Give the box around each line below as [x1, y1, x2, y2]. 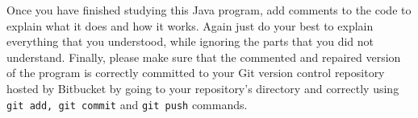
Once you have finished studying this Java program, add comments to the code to [6, 2, 412, 18]
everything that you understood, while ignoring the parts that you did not [6, 33, 374, 50]
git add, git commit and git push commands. [6, 96, 248, 112]
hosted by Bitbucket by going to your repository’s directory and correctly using [6, 79, 399, 96]
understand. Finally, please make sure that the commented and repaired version [6, 48, 401, 65]
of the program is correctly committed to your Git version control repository [6, 64, 385, 81]
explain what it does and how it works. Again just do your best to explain [6, 17, 374, 34]
